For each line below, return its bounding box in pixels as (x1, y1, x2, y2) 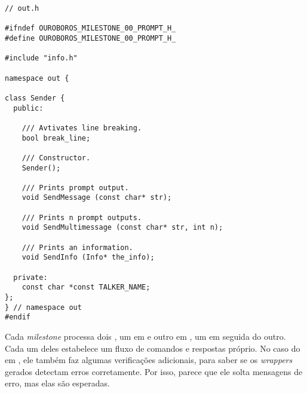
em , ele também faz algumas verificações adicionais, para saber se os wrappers (5, 354, 293, 366)
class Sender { (5, 93, 65, 102)
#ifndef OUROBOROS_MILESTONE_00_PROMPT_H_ (5, 24, 176, 33)
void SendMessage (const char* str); (22, 193, 172, 202)
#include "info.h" (5, 54, 78, 63)
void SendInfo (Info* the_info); (22, 253, 155, 262)
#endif (5, 313, 30, 322)
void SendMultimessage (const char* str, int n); (22, 223, 223, 232)
